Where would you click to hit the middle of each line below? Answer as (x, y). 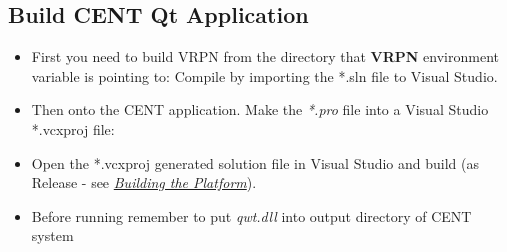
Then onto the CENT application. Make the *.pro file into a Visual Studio (260, 109)
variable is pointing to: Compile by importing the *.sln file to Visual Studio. (264, 75)
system (52, 235)
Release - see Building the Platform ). (144, 182)
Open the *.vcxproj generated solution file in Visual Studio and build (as (255, 162)
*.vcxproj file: (73, 128)
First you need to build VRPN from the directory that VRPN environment (265, 56)
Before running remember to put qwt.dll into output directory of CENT (251, 215)
